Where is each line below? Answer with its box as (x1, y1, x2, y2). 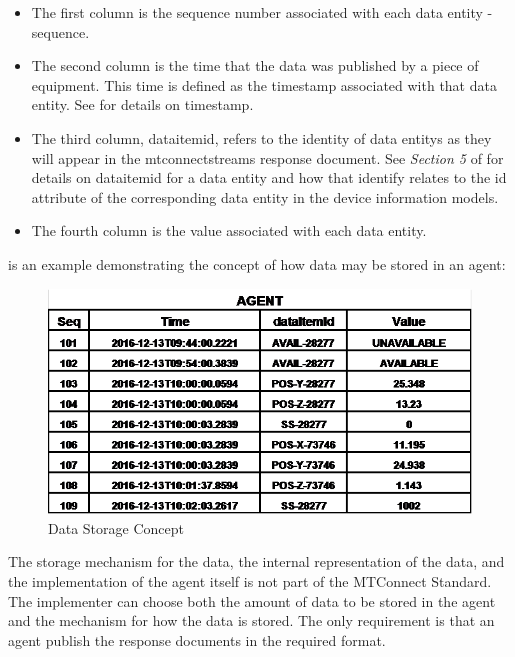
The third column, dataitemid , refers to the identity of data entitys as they (31, 127, 492, 148)
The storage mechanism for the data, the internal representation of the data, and (8, 551, 505, 572)
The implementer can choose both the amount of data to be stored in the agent (8, 590, 496, 611)
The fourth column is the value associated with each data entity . (31, 220, 427, 241)
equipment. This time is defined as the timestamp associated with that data (31, 74, 497, 95)
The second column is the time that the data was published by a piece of (31, 55, 479, 76)
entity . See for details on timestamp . (31, 94, 254, 115)
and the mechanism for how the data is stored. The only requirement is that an (8, 610, 495, 631)
